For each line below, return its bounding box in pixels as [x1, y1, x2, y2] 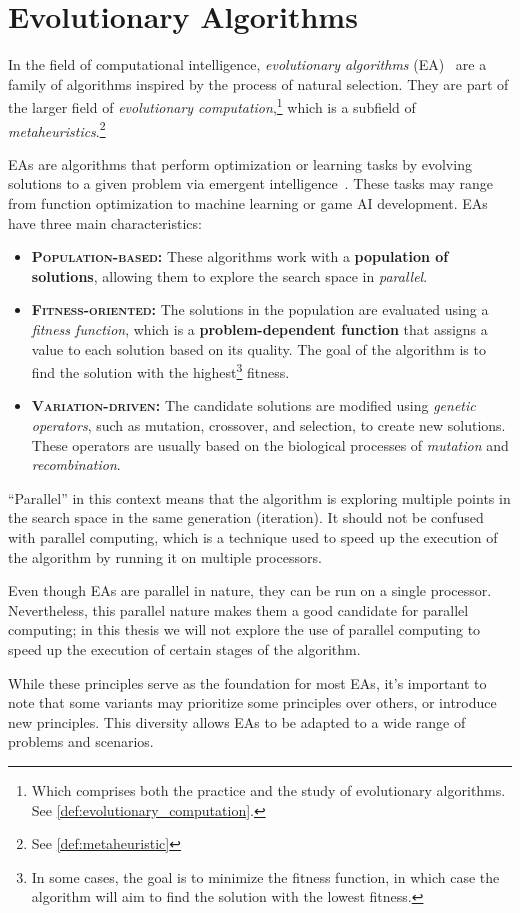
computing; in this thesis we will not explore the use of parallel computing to [8, 619, 481, 640]
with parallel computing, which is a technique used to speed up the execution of [8, 526, 498, 547]
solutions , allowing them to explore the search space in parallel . [31, 265, 428, 286]
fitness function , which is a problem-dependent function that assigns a [31, 318, 488, 339]
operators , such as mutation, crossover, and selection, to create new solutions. [31, 415, 506, 435]
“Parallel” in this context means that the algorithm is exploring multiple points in [8, 487, 511, 508]
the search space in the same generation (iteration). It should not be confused [8, 507, 484, 528]
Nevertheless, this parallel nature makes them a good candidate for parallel [8, 599, 469, 620]
